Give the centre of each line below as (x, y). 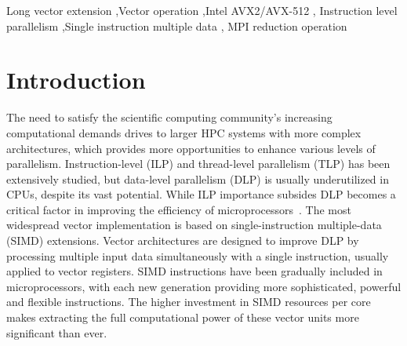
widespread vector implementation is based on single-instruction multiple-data (194, 225)
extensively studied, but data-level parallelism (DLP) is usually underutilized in (198, 178)
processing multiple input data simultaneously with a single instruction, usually (198, 255)
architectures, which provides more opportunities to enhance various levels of (191, 148)
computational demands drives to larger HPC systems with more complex (184, 132)
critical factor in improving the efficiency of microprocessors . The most (179, 209)
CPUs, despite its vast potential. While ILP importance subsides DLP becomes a (201, 194)
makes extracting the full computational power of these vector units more (183, 317)
